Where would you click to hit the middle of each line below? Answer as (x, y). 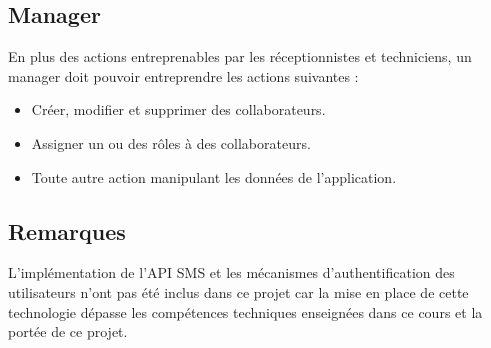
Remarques (67, 230)
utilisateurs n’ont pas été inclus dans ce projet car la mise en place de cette (238, 291)
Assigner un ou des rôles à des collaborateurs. (171, 142)
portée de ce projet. (68, 331)
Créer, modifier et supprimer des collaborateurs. (178, 109)
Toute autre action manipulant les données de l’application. (214, 176)
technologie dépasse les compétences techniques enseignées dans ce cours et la (245, 311)
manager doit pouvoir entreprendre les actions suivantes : (183, 75)
